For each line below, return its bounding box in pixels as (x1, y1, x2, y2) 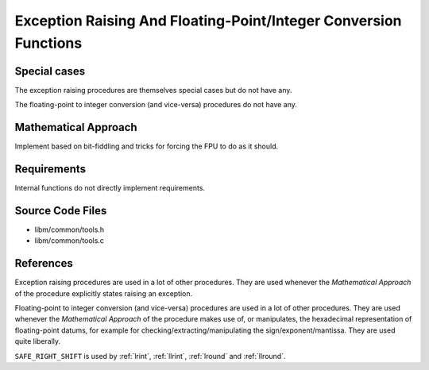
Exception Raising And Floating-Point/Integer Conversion (14, 12, 402, 29)
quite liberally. (14, 337, 61, 346)
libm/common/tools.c (34, 236, 105, 245)
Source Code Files (14, 203, 107, 218)
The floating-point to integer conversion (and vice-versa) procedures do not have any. (14, 100, 298, 110)
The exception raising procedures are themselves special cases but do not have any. (14, 85, 292, 94)
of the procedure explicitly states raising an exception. (14, 288, 193, 298)
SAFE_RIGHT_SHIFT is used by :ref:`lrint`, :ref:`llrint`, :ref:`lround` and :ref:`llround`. (14, 351, 286, 360)
